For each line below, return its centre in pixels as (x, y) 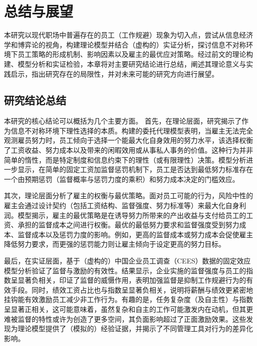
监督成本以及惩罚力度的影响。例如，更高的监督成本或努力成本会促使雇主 (135, 234)
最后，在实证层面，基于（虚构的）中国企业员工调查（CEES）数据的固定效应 (127, 261)
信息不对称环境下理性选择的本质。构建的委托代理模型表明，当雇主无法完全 (132, 130)
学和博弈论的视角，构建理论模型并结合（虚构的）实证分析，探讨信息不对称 (125, 44)
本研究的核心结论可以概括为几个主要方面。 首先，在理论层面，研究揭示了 (123, 121)
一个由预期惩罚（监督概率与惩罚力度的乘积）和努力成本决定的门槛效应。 (122, 179)
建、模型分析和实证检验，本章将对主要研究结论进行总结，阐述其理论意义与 (125, 64)
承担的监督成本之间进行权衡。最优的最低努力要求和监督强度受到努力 (128, 225)
